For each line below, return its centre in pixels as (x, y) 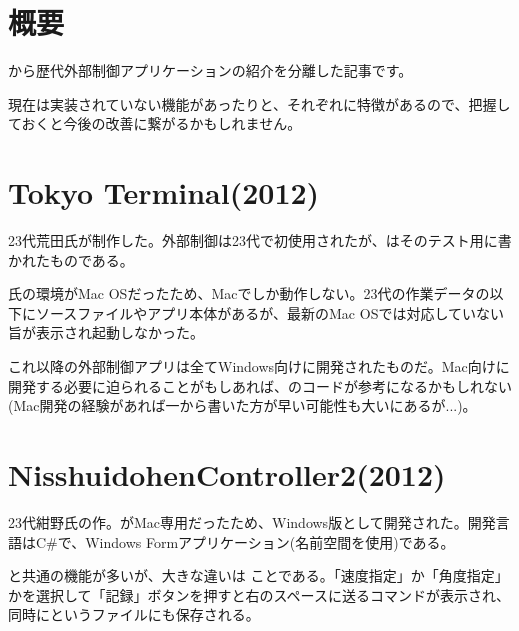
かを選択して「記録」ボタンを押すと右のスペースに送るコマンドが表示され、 (259, 594)
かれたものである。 (71, 259)
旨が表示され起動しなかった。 (106, 332)
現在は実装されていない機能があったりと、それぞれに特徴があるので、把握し (259, 103)
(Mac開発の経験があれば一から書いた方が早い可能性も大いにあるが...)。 (242, 405)
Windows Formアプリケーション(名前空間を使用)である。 (270, 541)
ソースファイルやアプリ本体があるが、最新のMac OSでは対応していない (269, 312)
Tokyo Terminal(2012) (164, 192)
